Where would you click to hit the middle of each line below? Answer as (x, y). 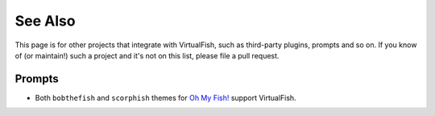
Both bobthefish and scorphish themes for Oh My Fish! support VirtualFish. (166, 98)
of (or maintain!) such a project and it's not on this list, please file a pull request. (147, 55)
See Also (45, 21)
